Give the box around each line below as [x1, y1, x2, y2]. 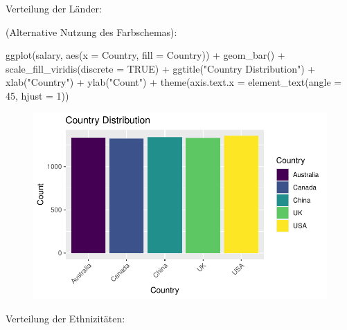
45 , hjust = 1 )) [6, 88, 69, 102]
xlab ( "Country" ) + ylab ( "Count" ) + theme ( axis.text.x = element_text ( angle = [6, 75, 342, 89]
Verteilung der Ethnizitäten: [6, 311, 125, 325]
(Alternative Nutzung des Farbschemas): [6, 24, 177, 39]
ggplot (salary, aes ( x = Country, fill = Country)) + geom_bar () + [6, 48, 285, 62]
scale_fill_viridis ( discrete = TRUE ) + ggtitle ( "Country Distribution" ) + [6, 61, 316, 75]
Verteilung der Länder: [6, 1, 102, 15]
